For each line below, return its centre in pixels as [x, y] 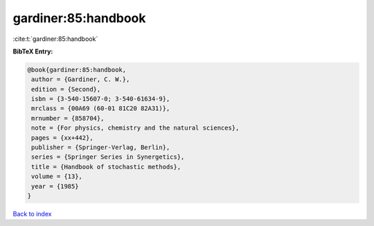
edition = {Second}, [66, 89]
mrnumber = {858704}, [68, 118]
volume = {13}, [57, 176]
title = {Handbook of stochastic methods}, [106, 167]
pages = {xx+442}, [62, 138]
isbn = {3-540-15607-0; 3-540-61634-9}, [101, 99]
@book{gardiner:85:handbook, [77, 70]
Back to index [32, 214]
